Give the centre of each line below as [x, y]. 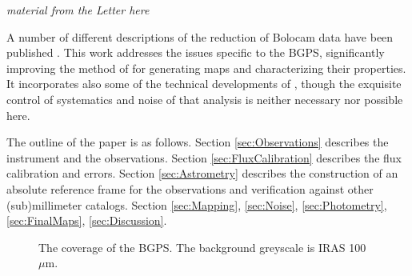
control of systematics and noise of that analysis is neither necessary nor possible [205, 99]
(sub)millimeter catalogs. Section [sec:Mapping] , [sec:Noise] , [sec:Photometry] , [197, 204]
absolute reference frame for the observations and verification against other [190, 188]
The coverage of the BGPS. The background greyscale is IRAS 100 [202, 247]
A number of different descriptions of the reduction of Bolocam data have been [200, 36]
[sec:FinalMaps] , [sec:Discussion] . [87, 220]
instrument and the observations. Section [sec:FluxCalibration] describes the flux [204, 157]
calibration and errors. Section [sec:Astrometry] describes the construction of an [202, 173]
